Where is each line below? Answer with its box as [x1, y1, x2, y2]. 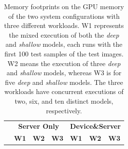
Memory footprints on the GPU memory [4, 1, 124, 11]
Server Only [18, 121, 59, 131]
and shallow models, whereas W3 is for [6, 68, 122, 78]
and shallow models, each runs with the [5, 39, 123, 49]
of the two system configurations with [8, 11, 120, 21]
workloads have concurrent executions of [4, 86, 124, 96]
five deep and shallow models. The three [5, 77, 123, 87]
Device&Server [70, 121, 121, 131]
